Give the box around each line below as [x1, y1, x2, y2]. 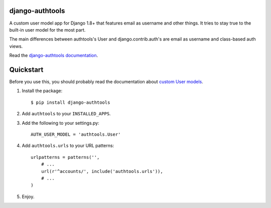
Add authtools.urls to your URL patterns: [22, 143, 114, 149]
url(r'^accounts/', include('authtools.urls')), [41, 168, 163, 174]
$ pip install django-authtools [31, 99, 110, 105]
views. [9, 43, 23, 49]
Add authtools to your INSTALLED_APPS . [22, 111, 111, 117]
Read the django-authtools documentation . [9, 53, 98, 59]
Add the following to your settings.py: [22, 120, 100, 126]
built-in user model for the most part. [9, 27, 86, 33]
